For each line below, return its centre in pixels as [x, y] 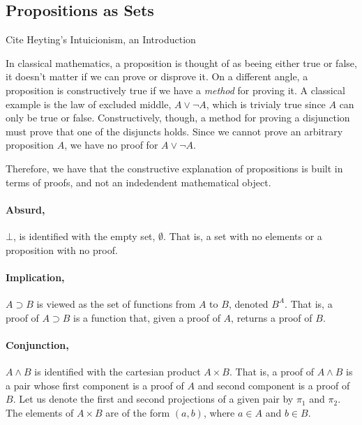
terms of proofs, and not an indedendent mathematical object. [138, 182]
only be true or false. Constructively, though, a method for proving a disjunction [178, 118]
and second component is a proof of [274, 385]
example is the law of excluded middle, [89, 104]
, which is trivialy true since [266, 104]
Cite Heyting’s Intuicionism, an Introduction [101, 39]
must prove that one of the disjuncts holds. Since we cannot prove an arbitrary [174, 131]
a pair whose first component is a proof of [95, 385]
